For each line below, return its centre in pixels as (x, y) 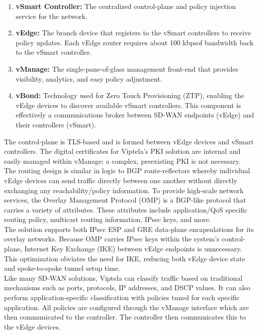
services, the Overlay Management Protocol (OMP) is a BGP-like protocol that (125, 200)
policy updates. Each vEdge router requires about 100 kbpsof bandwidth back (134, 42)
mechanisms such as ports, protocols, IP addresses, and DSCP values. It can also (127, 287)
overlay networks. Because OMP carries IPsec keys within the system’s (112, 239)
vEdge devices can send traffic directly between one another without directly (121, 180)
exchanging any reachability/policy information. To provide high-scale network (124, 190)
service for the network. (51, 16)
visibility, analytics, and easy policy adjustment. (89, 78)
